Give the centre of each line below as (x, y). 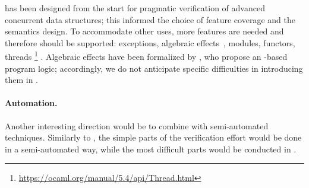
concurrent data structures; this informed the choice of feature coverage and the (150, 19)
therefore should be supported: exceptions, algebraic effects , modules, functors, (150, 42)
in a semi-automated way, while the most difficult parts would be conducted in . (151, 149)
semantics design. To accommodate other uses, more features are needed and (144, 31)
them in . (21, 80)
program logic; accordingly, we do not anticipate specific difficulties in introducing (154, 68)
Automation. (31, 103)
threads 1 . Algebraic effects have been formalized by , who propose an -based (146, 56)
